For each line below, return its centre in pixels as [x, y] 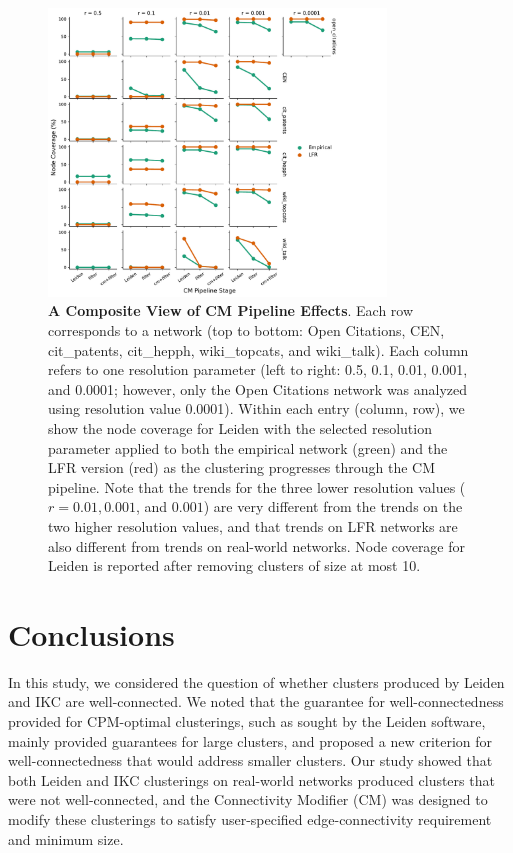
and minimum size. [66, 838]
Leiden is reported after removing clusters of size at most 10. [234, 565]
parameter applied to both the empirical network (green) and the [248, 447]
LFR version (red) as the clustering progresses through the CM [242, 467]
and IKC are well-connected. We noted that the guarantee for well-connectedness [256, 701]
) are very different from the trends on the [333, 506]
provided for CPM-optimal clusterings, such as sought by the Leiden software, [247, 721]
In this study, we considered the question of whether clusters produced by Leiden [256, 681]
